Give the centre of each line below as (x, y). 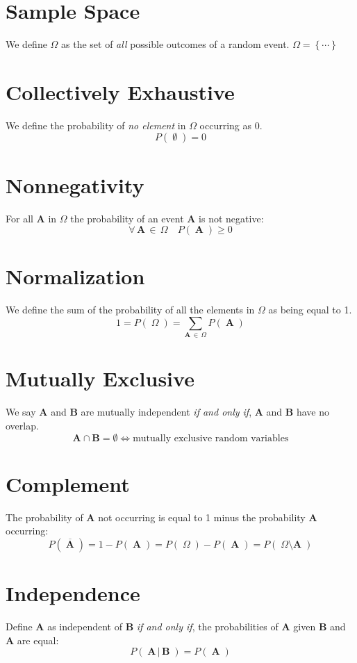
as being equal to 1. (310, 310)
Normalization (75, 276)
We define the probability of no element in (96, 125)
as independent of (85, 626)
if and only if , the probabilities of (207, 626)
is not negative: (231, 218)
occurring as (226, 125)
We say (21, 412)
